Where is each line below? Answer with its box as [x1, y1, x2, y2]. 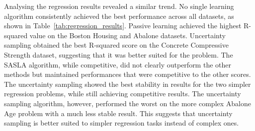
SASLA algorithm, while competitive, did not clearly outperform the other [4, 59, 231, 69]
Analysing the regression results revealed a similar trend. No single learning [4, 1, 234, 11]
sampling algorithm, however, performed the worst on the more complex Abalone [4, 98, 251, 108]
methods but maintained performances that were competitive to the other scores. [4, 69, 251, 79]
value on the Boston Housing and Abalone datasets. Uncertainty [29, 30, 226, 40]
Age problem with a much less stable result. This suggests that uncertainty [4, 108, 233, 118]
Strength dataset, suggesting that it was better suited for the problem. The [4, 49, 233, 60]
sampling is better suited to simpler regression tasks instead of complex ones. [4, 118, 239, 128]
